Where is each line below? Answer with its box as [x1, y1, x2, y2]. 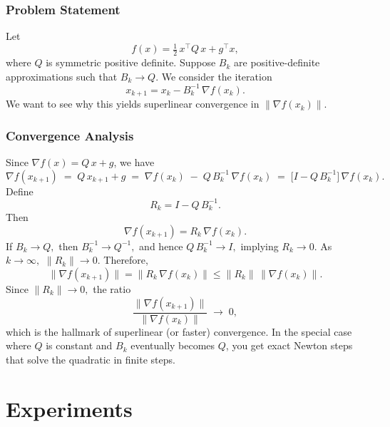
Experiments [6, 393, 133, 423]
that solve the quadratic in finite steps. [6, 351, 175, 366]
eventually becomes [130, 338, 215, 353]
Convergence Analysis [6, 126, 134, 144]
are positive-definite [234, 55, 320, 70]
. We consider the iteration [155, 68, 272, 83]
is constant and [46, 338, 113, 353]
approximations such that [6, 68, 118, 83]
